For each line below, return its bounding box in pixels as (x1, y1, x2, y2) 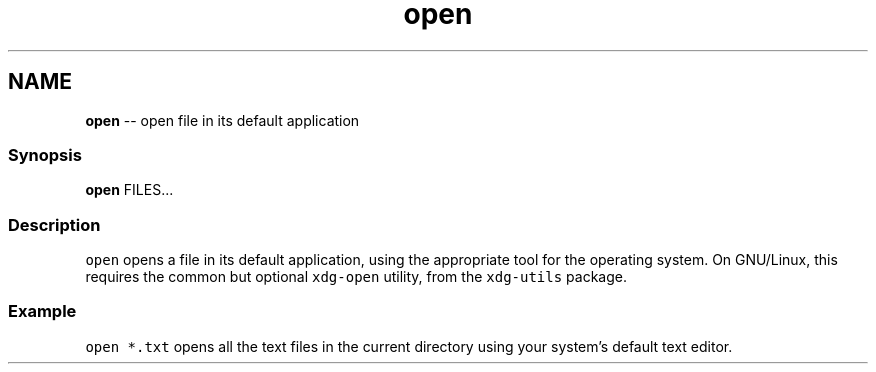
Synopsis (8, 144, 82, 165)
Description (8, 214, 101, 235)
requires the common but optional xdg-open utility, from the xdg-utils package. (85, 268, 627, 286)
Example (8, 301, 77, 322)
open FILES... (85, 181, 174, 199)
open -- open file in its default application (85, 111, 360, 129)
